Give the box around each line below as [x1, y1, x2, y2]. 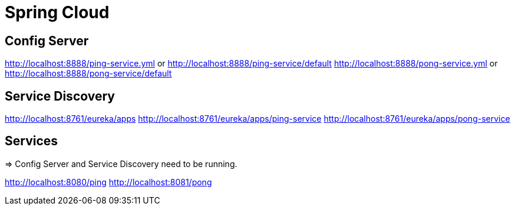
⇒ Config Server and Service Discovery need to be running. [5, 158, 237, 169]
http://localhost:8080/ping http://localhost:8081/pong [5, 176, 212, 187]
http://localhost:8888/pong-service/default [5, 68, 172, 79]
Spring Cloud [5, 2, 110, 22]
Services [5, 134, 58, 149]
